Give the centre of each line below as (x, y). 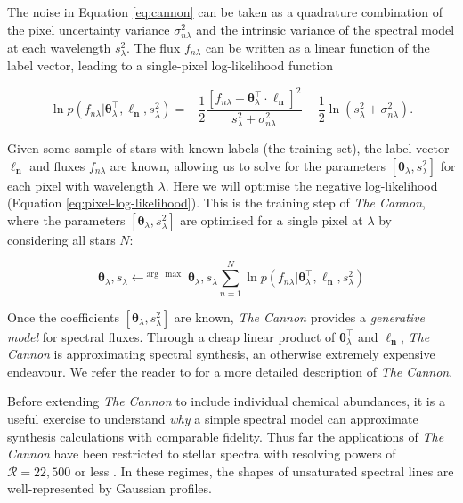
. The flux (154, 47)
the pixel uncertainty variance (89, 29)
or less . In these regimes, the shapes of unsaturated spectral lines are (264, 471)
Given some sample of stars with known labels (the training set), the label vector (228, 148)
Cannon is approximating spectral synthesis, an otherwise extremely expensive (221, 354)
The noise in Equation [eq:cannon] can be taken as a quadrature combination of (225, 12)
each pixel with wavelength (81, 185)
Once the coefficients (64, 316)
